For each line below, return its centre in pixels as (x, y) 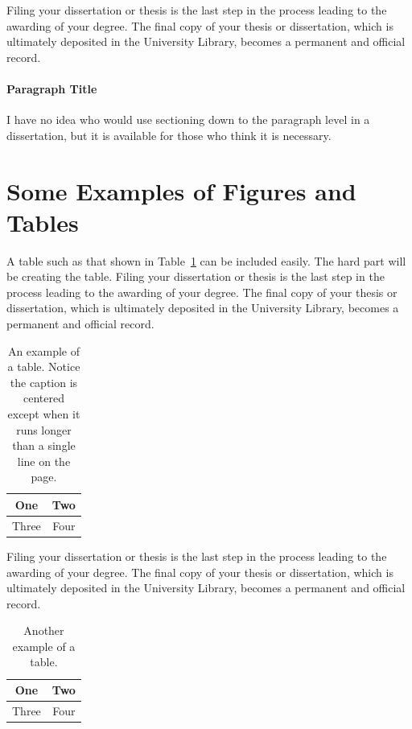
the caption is (44, 382)
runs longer (44, 429)
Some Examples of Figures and (181, 190)
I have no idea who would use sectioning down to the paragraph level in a (188, 119)
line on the (44, 461)
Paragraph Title (52, 88)
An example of (43, 350)
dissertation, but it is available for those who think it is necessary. (169, 135)
